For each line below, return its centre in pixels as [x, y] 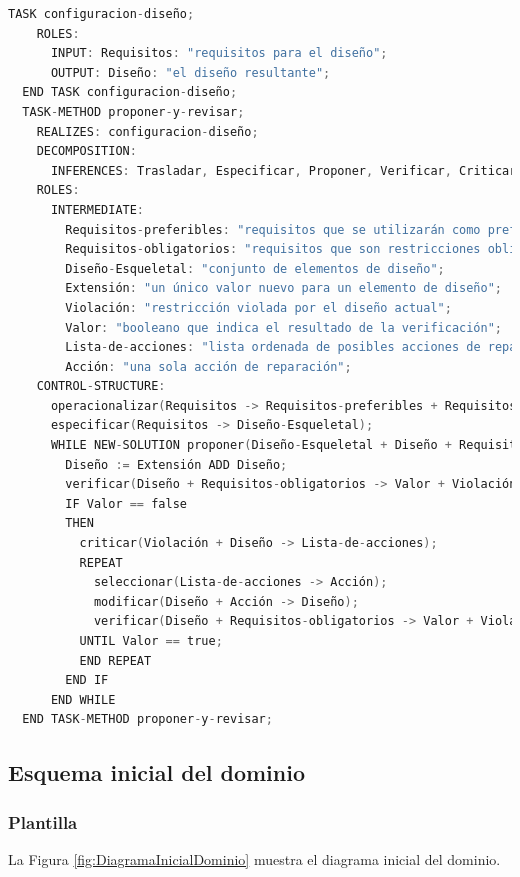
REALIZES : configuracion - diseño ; [147, 131]
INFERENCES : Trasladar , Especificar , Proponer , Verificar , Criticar [283, 170]
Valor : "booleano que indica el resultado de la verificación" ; [284, 327]
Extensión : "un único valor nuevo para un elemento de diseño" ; [283, 288]
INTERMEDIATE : [97, 209]
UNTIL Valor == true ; [151, 641]
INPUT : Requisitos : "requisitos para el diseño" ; [219, 53]
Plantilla [43, 821]
